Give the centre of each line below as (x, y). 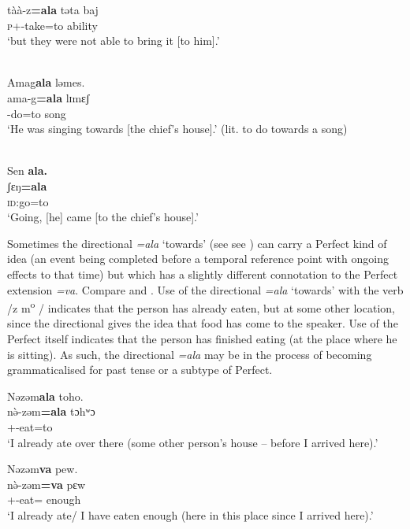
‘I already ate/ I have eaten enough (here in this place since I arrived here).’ (190, 514)
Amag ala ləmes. (46, 82)
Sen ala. (28, 170)
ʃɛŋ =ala (27, 185)
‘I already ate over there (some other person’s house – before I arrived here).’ (193, 442)
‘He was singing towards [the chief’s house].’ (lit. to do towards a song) (177, 129)
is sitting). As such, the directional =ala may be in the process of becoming (190, 354)
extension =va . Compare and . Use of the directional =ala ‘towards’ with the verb (205, 289)
